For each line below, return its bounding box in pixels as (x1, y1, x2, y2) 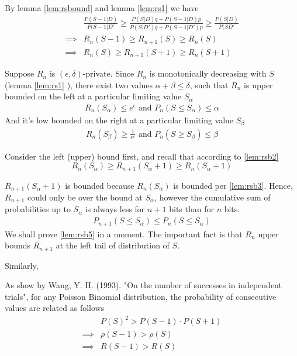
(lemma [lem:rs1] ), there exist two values (5, 78, 153, 91)
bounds (5, 239, 31, 251)
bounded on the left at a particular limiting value (5, 90, 182, 102)
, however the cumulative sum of (154, 191, 271, 203)
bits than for (169, 203, 214, 215)
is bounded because (65, 179, 134, 191)
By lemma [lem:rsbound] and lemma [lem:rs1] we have (5, 2, 199, 13)
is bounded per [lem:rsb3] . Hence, (173, 179, 293, 191)
